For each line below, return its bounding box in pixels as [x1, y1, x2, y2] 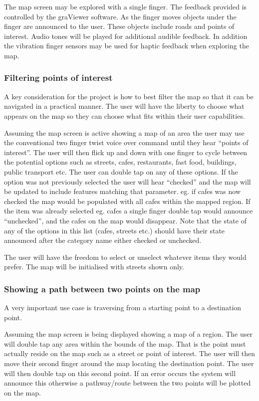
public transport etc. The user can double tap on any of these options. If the [4, 166, 238, 177]
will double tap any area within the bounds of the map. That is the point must [4, 338, 246, 349]
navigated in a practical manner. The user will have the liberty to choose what [4, 101, 245, 111]
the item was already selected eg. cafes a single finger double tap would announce [4, 205, 253, 216]
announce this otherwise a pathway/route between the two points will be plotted [4, 378, 251, 388]
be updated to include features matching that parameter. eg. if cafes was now [4, 186, 241, 197]
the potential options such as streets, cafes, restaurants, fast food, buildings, [4, 157, 237, 167]
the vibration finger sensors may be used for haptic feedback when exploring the [4, 40, 249, 51]
